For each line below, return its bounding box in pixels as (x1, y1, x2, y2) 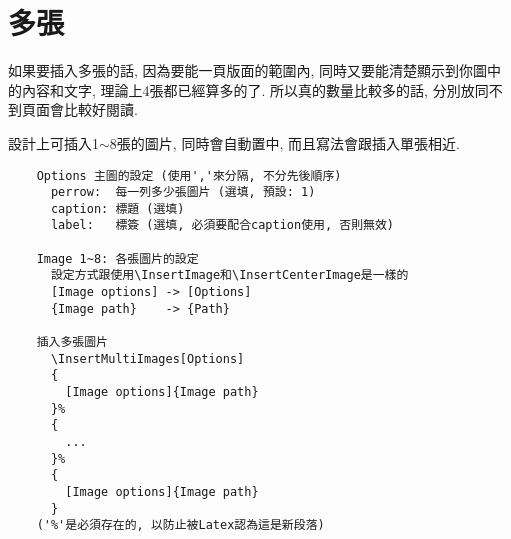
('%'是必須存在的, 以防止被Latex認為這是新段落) (36, 518, 325, 533)
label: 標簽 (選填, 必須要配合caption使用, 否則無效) (50, 218, 394, 233)
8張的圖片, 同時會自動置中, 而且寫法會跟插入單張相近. (109, 132, 460, 153)
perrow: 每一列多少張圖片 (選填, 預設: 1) (50, 185, 316, 200)
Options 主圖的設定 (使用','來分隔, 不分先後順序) (36, 168, 342, 183)
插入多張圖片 (36, 335, 108, 350)
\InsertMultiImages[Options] (50, 351, 245, 366)
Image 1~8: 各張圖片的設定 (36, 251, 199, 266)
